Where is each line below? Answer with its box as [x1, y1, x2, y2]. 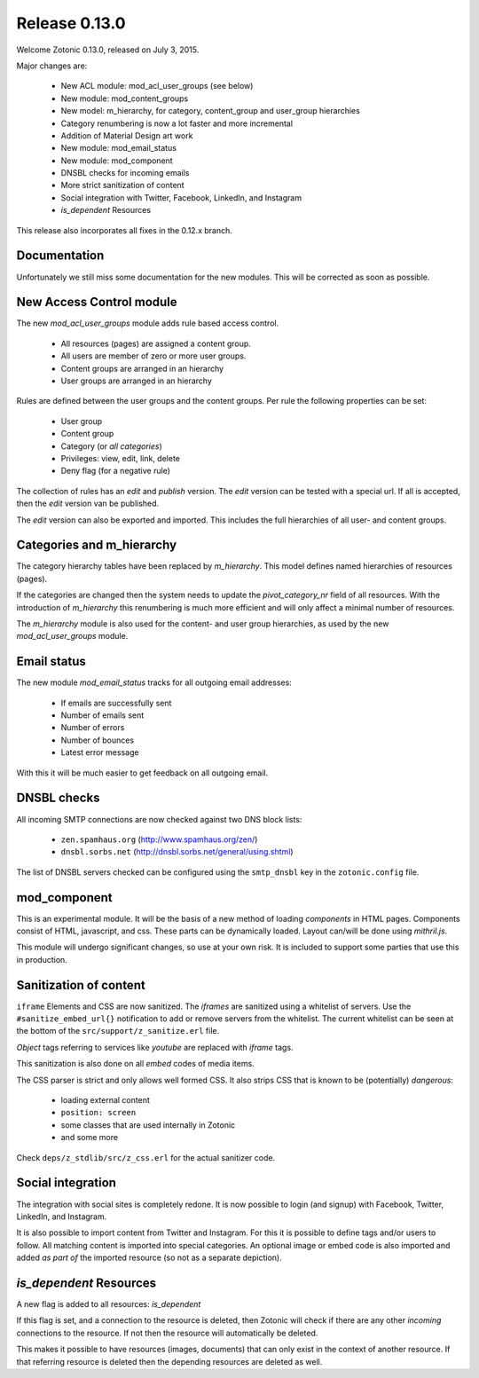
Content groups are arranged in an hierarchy [60, 363, 224, 374]
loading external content [60, 1095, 150, 1106]
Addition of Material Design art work [60, 130, 193, 141]
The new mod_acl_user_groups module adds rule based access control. [16, 318, 279, 328]
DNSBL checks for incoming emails [60, 168, 190, 178]
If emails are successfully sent [60, 697, 172, 708]
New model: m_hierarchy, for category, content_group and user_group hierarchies [60, 106, 361, 116]
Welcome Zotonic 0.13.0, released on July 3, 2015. [16, 44, 200, 55]
